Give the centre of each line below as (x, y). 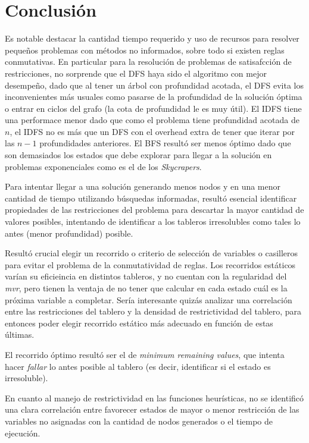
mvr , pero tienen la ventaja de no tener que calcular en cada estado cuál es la (146, 288)
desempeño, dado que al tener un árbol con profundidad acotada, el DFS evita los (154, 85)
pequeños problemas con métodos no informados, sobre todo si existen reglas (145, 50)
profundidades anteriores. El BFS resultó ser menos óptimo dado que (165, 143)
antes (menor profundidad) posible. (69, 233)
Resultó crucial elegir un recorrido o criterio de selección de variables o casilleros (152, 253)
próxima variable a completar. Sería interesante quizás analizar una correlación (149, 299)
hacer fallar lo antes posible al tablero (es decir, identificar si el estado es (138, 366)
